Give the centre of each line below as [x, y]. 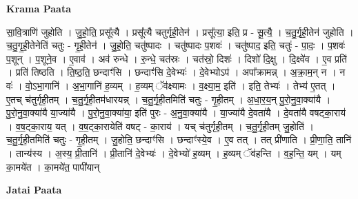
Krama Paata [39, 8]
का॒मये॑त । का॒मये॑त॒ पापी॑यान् [53, 166]
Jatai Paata [34, 190]
